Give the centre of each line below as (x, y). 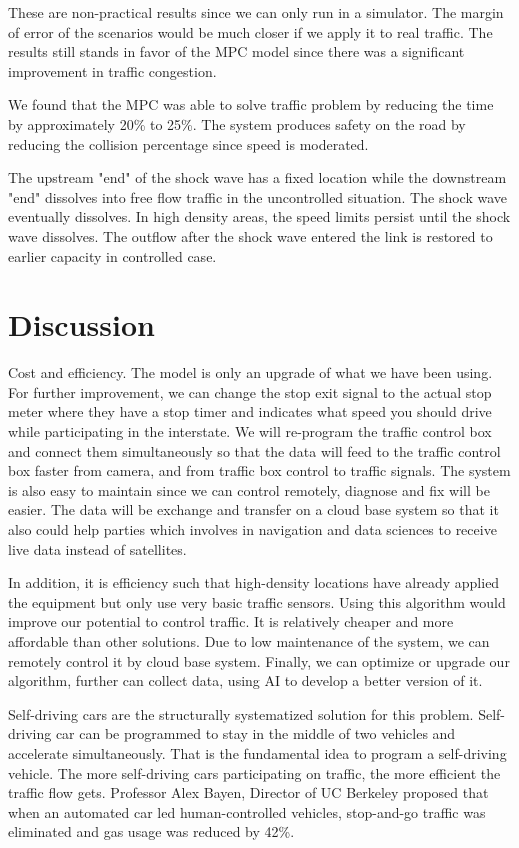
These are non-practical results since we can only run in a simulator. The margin (256, 12)
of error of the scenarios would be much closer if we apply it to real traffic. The (250, 31)
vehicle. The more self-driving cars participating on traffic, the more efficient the (254, 772)
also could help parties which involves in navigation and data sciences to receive (252, 529)
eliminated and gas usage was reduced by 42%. (151, 831)
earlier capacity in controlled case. (112, 255)
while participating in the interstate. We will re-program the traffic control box (250, 431)
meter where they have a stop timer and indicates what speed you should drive (250, 411)
